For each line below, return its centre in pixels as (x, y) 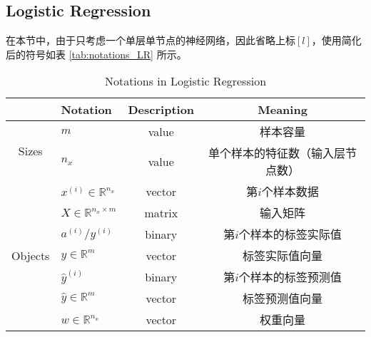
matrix (161, 212)
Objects (31, 255)
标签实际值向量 (283, 256)
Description (161, 110)
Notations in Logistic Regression (185, 81)
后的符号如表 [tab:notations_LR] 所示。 (96, 54)
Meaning (283, 110)
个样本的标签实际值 (290, 234)
